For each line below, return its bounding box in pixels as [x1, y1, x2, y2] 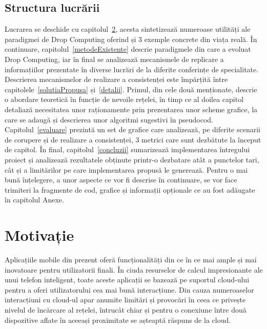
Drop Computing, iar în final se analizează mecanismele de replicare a [5, 53, 224, 64]
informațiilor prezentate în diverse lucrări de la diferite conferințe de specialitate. [5, 64, 259, 74]
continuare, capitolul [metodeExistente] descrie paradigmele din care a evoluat [5, 44, 251, 54]
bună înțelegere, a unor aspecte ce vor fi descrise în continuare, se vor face [5, 174, 237, 185]
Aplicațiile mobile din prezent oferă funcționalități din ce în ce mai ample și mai [5, 254, 257, 265]
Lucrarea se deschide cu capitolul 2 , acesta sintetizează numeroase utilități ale [5, 24, 251, 34]
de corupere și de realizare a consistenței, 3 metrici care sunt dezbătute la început [5, 134, 261, 145]
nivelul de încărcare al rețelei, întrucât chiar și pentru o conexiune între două [5, 304, 247, 315]
